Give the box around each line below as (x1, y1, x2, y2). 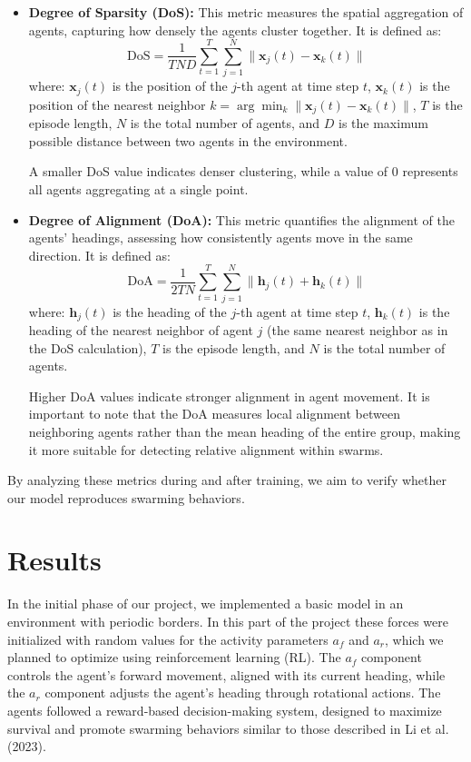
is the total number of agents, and (130, 114, 320, 133)
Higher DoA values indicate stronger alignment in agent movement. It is (28, 386, 430, 405)
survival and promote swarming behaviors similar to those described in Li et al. (7, 718, 449, 737)
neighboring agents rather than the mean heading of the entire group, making (28, 421, 461, 440)
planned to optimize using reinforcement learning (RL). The (7, 648, 341, 667)
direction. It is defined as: (28, 245, 171, 264)
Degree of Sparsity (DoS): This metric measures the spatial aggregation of (28, 3, 464, 21)
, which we (385, 629, 444, 648)
